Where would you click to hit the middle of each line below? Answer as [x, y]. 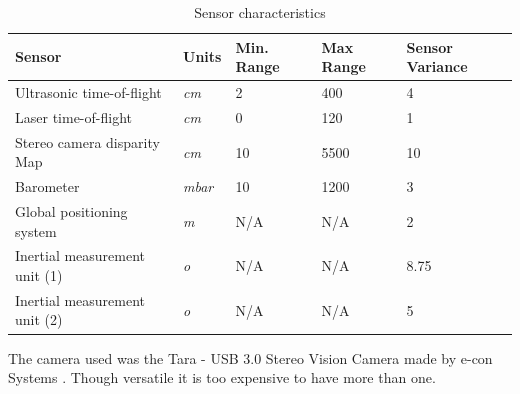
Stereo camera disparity [87, 141]
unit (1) [39, 275]
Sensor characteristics [260, 12]
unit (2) [39, 319]
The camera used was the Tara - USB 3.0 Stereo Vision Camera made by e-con [250, 357]
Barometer [47, 186]
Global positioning [71, 211]
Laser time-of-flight [73, 116]
